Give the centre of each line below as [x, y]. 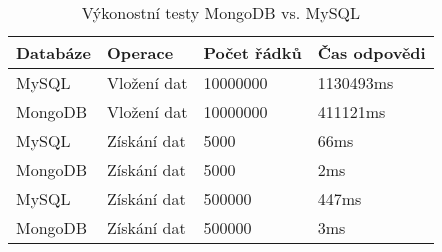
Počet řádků [252, 52]
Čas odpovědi [371, 52]
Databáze [53, 52]
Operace [140, 52]
